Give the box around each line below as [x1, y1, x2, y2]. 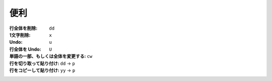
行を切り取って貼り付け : [9, 60, 59, 66]
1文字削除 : [9, 32, 31, 38]
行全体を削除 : [9, 25, 38, 31]
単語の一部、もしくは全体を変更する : [9, 53, 86, 59]
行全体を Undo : [9, 46, 41, 52]
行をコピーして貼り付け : [9, 67, 60, 73]
